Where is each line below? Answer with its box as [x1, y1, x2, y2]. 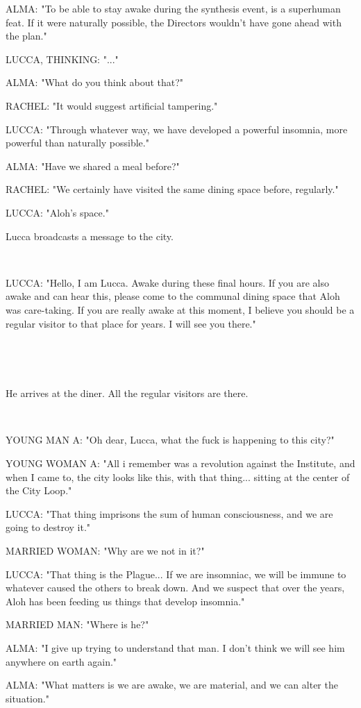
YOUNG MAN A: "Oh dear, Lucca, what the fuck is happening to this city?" [6, 432, 335, 447]
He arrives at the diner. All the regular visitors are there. [6, 386, 249, 401]
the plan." [6, 28, 47, 43]
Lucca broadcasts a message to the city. [6, 228, 174, 243]
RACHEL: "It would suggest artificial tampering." [6, 98, 218, 112]
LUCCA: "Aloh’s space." [6, 205, 109, 219]
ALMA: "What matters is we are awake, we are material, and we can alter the [6, 677, 338, 692]
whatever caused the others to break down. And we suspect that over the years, [6, 580, 345, 595]
